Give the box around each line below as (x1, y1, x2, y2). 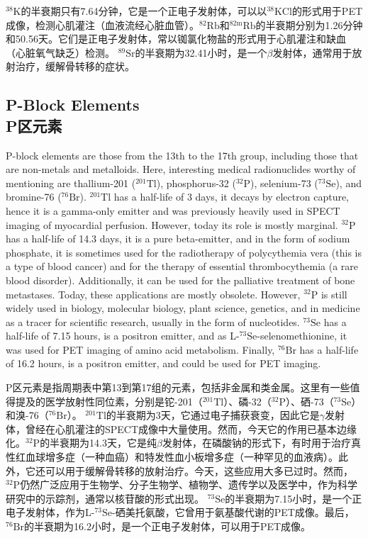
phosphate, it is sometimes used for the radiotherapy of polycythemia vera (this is (6, 245, 362, 259)
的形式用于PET (291, 4, 363, 18)
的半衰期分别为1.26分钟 (255, 17, 363, 32)
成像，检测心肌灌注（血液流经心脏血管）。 (6, 17, 199, 32)
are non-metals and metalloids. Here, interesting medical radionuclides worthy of (6, 162, 356, 176)
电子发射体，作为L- (6, 505, 95, 520)
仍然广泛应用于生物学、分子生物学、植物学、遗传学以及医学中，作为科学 (20, 477, 358, 492)
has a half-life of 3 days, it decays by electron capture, (113, 189, 350, 204)
